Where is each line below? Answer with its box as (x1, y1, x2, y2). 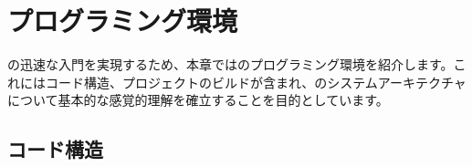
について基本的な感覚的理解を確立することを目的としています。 (7, 90, 389, 110)
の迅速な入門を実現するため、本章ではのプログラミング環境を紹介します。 (7, 55, 454, 74)
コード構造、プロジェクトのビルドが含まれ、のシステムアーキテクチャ (45, 72, 467, 91)
